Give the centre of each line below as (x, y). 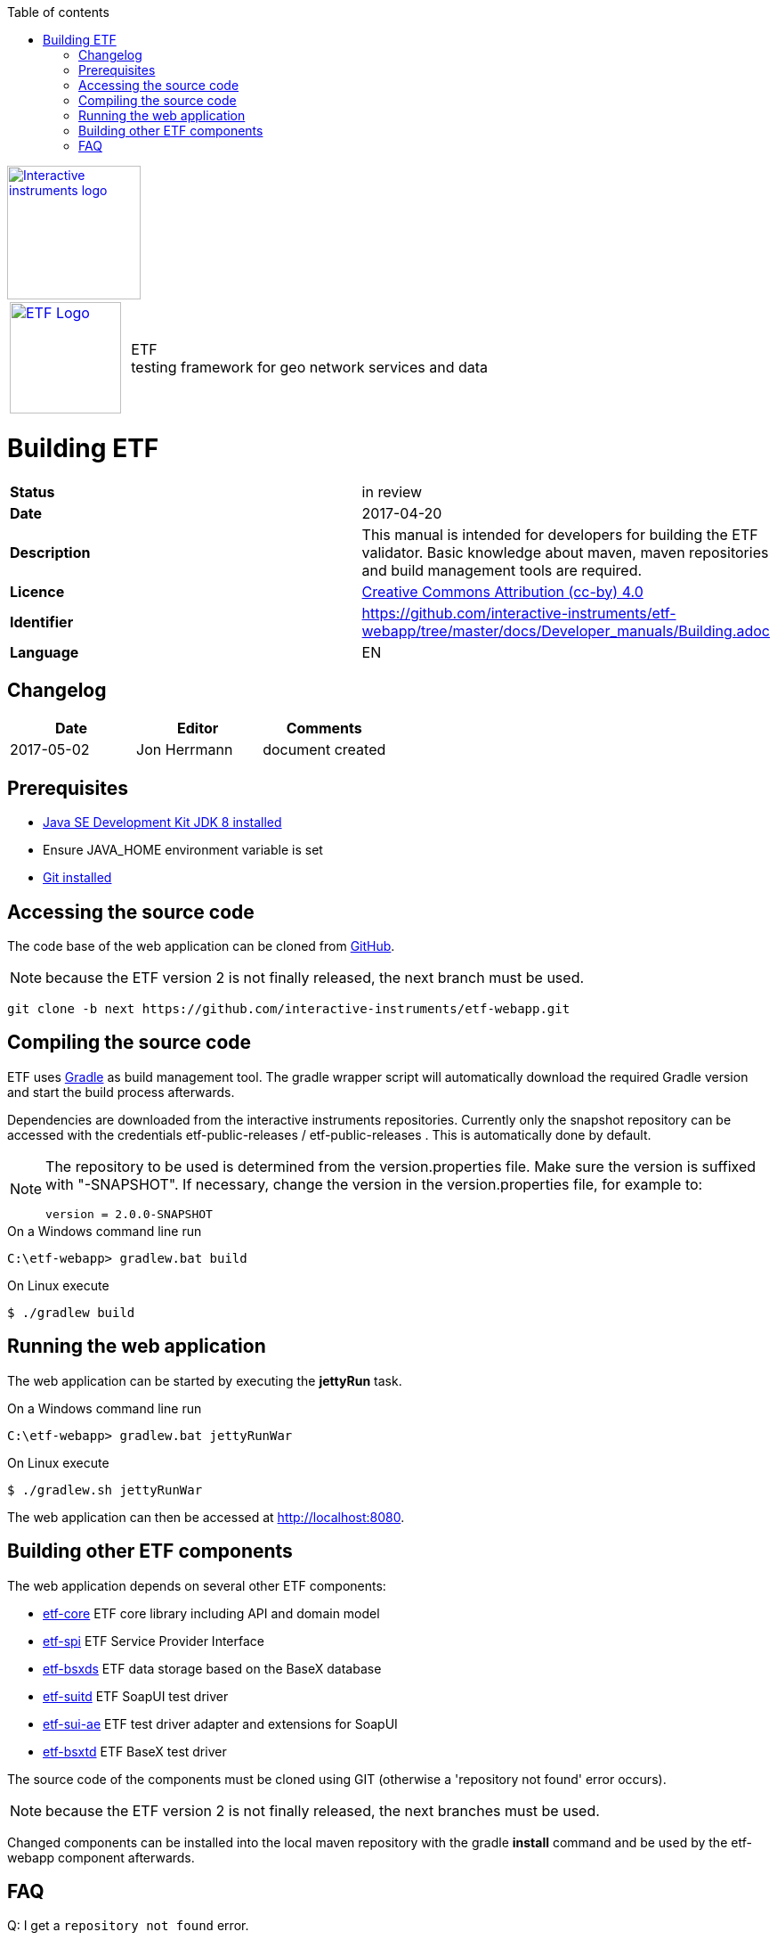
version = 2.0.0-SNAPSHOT (129, 1214)
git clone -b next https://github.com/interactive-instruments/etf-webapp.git (289, 1009)
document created (324, 750)
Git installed (77, 878)
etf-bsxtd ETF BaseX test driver (135, 1751)
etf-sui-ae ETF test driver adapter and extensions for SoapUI (220, 1723)
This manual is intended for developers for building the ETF (560, 534)
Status (32, 491)
